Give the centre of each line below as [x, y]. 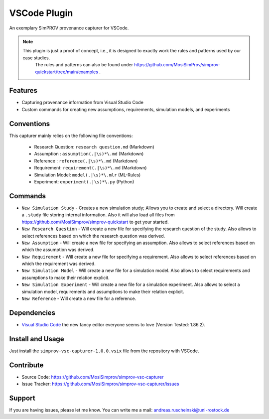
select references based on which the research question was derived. [93, 236]
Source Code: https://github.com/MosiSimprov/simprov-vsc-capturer [93, 377]
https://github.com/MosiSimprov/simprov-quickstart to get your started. [95, 222]
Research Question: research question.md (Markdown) [94, 147]
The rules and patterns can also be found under [84, 65]
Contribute [26, 365]
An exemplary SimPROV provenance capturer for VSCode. [69, 28]
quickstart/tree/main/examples [67, 72]
